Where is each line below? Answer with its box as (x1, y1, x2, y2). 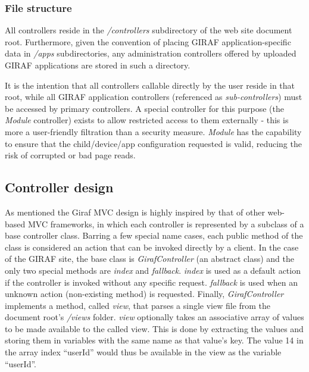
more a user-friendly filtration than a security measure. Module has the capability (5, 125, 302, 137)
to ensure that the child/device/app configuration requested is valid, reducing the (5, 137, 302, 149)
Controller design (5, 178, 114, 196)
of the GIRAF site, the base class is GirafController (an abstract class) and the (5, 252, 294, 265)
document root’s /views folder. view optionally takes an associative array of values (5, 311, 304, 323)
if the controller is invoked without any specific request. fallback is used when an (5, 276, 298, 288)
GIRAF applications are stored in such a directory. (5, 59, 191, 71)
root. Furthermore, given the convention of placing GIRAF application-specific (5, 35, 291, 48)
